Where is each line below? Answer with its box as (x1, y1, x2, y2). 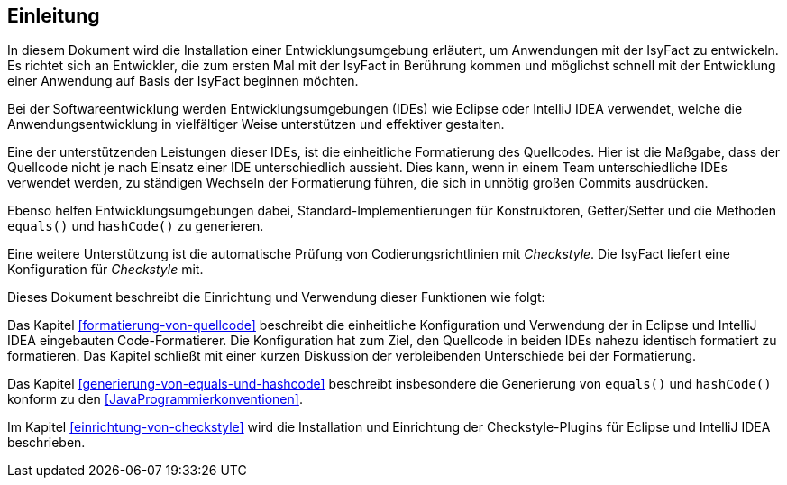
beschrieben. (7, 435, 86, 451)
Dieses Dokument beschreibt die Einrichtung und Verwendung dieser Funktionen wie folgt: (7, 289, 545, 306)
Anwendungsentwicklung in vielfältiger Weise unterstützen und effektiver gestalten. (7, 116, 505, 133)
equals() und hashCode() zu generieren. (7, 218, 264, 234)
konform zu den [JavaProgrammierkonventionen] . (7, 391, 303, 407)
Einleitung (7, 5, 100, 27)
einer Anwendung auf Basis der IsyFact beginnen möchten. (7, 73, 359, 89)
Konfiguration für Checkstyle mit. (7, 261, 204, 278)
